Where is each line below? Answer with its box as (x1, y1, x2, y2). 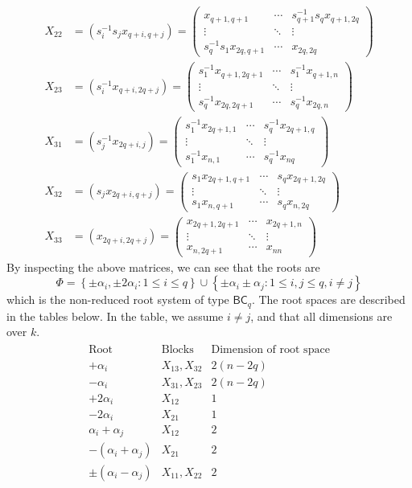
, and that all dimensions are (250, 307, 393, 324)
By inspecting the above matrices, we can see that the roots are (6, 258, 320, 275)
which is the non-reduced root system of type (6, 291, 229, 308)
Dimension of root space (211, 343, 330, 355)
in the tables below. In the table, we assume (6, 307, 224, 324)
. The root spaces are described (251, 291, 406, 308)
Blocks (161, 343, 194, 355)
